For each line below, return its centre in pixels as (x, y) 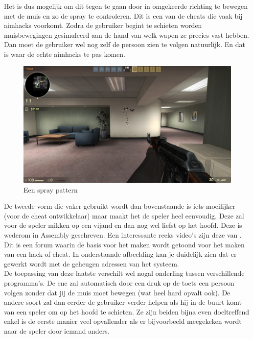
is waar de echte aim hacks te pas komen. (65, 54)
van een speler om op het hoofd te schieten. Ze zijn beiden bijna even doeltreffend (127, 311)
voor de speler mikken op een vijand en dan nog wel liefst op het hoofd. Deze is (123, 225)
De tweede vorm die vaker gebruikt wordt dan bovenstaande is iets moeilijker (120, 206)
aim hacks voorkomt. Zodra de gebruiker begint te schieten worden (103, 25)
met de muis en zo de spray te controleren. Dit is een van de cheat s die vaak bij (123, 15)
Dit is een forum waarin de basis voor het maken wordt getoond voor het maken (124, 244)
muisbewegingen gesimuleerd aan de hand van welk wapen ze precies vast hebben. (126, 35)
